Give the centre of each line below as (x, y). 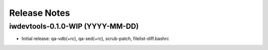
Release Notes (40, 13)
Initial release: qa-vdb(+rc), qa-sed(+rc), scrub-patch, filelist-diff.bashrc (95, 39)
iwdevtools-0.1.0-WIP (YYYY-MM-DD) (74, 26)
